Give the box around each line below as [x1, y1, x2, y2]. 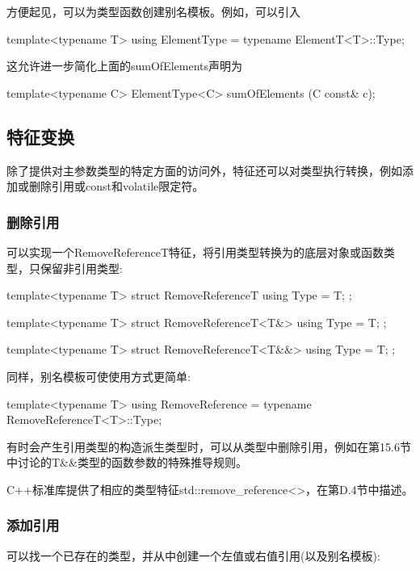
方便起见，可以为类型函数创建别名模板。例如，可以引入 [6, 3, 300, 19]
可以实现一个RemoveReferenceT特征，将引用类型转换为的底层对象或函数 [6, 243, 384, 260]
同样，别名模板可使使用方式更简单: [6, 367, 191, 384]
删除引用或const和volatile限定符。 [28, 178, 204, 195]
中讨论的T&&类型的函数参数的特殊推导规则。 [6, 454, 247, 471]
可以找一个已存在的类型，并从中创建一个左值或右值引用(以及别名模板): [6, 547, 380, 564]
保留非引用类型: [40, 259, 123, 276]
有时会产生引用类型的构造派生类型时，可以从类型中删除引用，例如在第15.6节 [6, 438, 411, 455]
